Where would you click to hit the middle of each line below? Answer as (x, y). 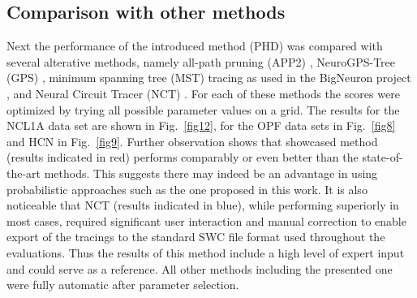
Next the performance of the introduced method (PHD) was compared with (195, 46)
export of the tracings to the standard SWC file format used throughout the (196, 237)
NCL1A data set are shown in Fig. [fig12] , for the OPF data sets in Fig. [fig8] (201, 125)
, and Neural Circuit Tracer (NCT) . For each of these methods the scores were (203, 93)
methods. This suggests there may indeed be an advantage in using (211, 173)
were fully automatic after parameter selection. (123, 285)
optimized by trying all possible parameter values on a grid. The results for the (203, 109)
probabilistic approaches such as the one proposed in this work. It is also (187, 189)
